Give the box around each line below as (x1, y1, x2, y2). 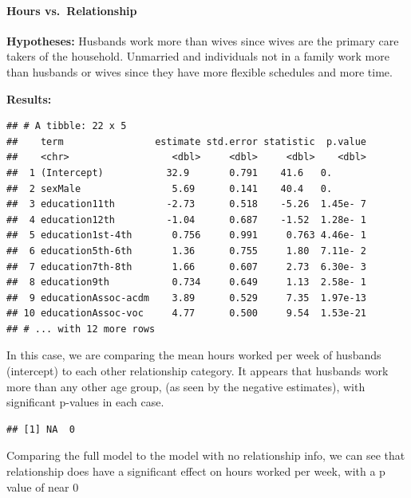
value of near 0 (6, 478, 79, 495)
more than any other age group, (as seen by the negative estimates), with (6, 378, 366, 394)
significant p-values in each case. (6, 394, 164, 410)
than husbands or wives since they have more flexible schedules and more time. (6, 63, 393, 80)
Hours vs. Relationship (6, 2, 137, 18)
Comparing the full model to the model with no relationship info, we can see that (6, 447, 405, 464)
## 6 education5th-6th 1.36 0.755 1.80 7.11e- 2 (6, 245, 367, 257)
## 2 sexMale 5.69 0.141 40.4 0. (6, 182, 333, 194)
